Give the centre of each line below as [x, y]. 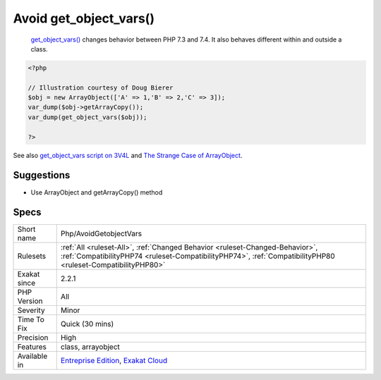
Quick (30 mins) [87, 324]
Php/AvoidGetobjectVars [101, 234]
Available [32, 356]
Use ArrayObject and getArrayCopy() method [97, 192]
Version [30, 301]
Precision [33, 338]
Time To [31, 319]
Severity [31, 310]
